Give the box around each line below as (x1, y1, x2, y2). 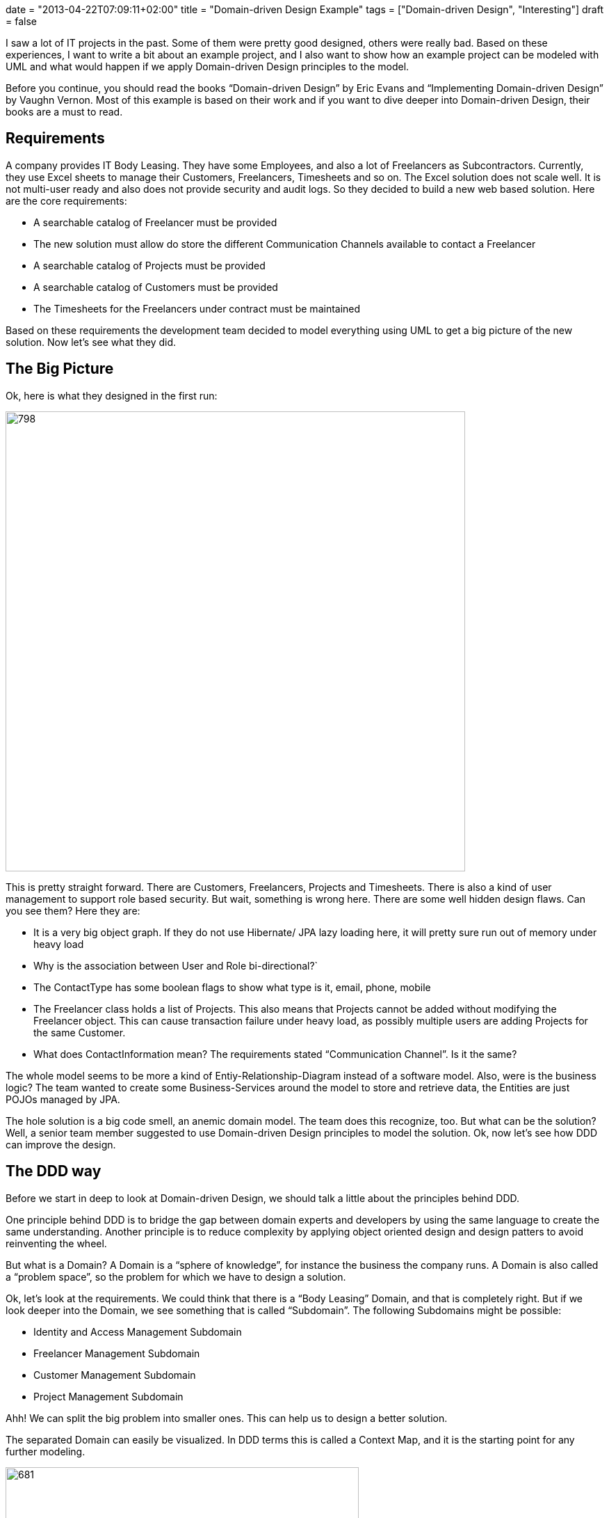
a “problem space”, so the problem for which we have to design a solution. (6, 1270, 346, 1283)
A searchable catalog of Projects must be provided (33, 259, 266, 271)
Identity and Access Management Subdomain (33, 1325, 242, 1338)
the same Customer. (33, 1026, 126, 1038)
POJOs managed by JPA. (6, 1093, 120, 1105)
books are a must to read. (6, 106, 123, 118)
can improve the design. (6, 1138, 116, 1151)
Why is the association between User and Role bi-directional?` (33, 959, 318, 972)
